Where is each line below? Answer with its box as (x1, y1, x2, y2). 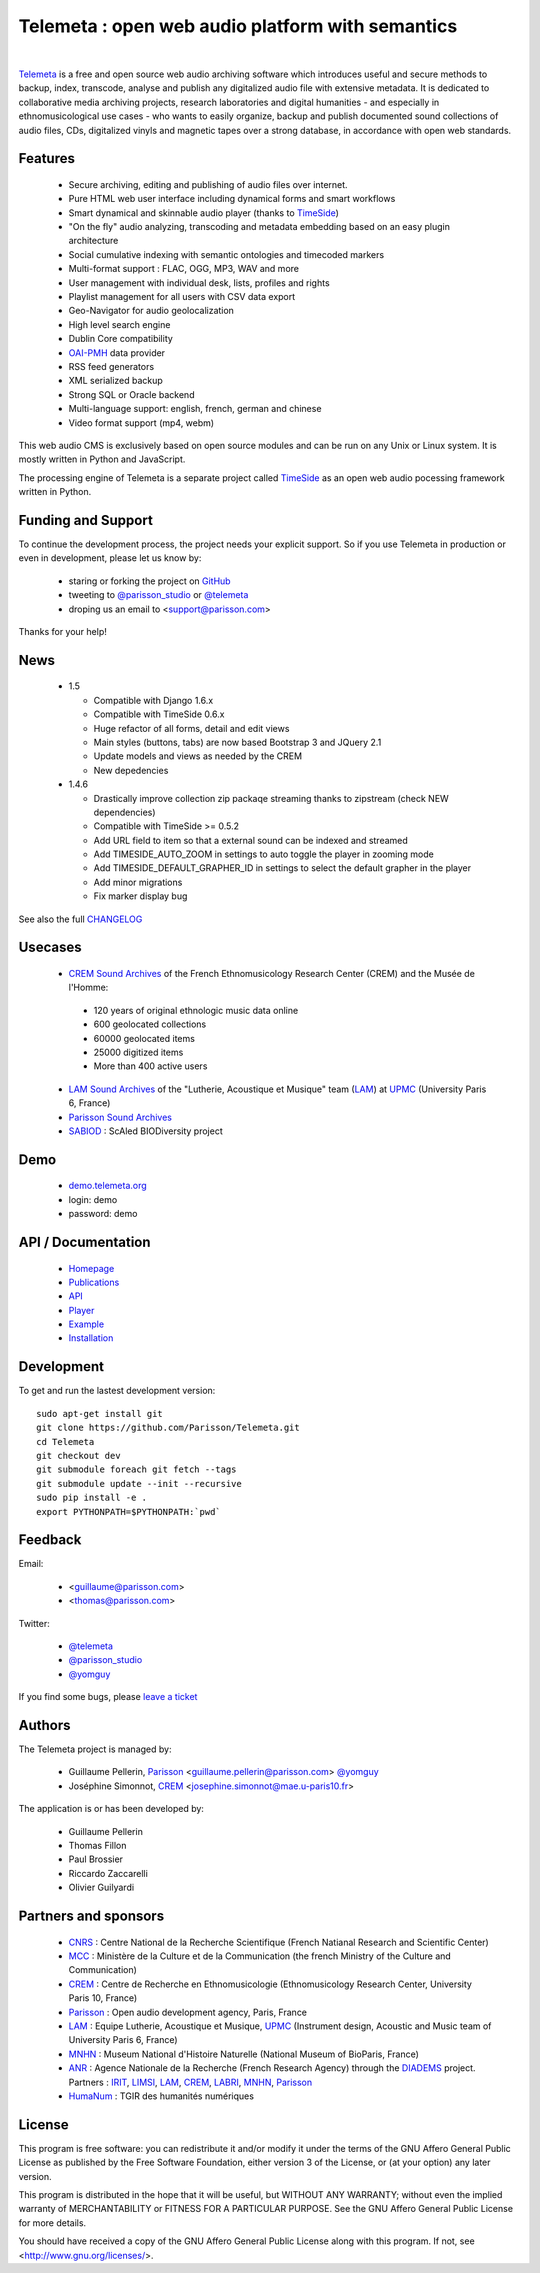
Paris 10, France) (68, 1992, 138, 2004)
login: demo (68, 1193, 118, 1205)
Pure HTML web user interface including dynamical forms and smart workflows (68, 193, 396, 205)
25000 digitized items (93, 1046, 184, 1058)
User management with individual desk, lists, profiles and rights (68, 276, 330, 289)
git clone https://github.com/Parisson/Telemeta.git (36, 1422, 300, 1434)
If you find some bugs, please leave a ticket (18, 1691, 198, 1703)
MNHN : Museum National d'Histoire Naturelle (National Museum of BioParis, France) (68, 2048, 420, 2060)
